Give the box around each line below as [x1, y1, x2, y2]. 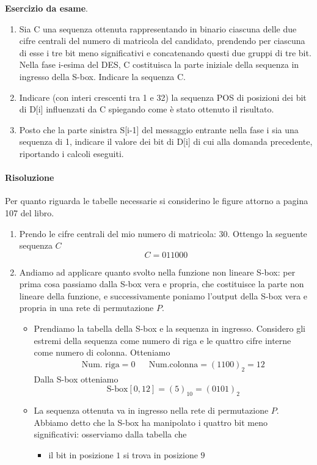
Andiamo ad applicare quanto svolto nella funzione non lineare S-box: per [19, 265, 296, 278]
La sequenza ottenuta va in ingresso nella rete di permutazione [34, 404, 269, 417]
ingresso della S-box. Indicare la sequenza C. [19, 70, 186, 82]
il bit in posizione [48, 448, 114, 461]
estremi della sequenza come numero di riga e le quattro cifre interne [34, 334, 291, 346]
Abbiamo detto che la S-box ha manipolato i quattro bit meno [34, 416, 268, 428]
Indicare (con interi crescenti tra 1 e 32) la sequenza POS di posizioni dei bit [19, 90, 307, 103]
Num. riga [81, 360, 120, 369]
